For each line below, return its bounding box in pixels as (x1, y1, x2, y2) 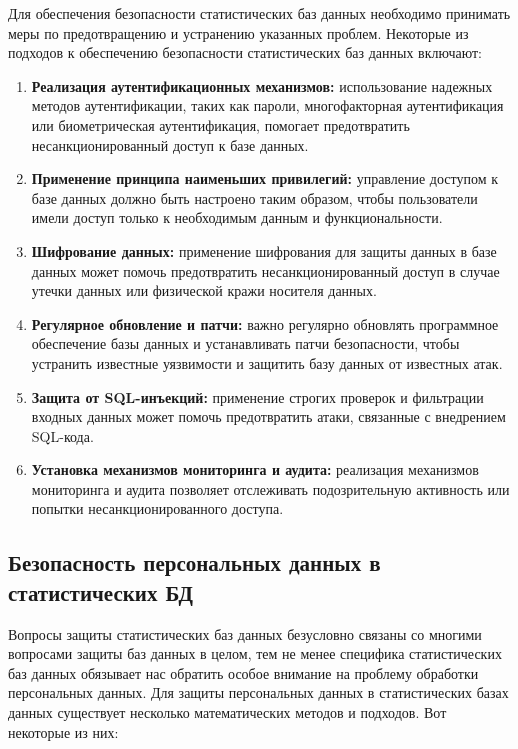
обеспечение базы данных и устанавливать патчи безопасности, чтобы (31, 333, 460, 354)
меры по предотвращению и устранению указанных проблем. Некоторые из (8, 22, 469, 43)
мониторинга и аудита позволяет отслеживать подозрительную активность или (31, 478, 510, 499)
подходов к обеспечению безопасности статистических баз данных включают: (8, 42, 482, 63)
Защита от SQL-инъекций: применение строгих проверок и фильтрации (31, 386, 484, 407)
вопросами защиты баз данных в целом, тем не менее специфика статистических (8, 643, 502, 664)
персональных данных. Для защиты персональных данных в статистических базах (8, 682, 509, 703)
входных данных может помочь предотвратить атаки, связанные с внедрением (31, 406, 506, 427)
